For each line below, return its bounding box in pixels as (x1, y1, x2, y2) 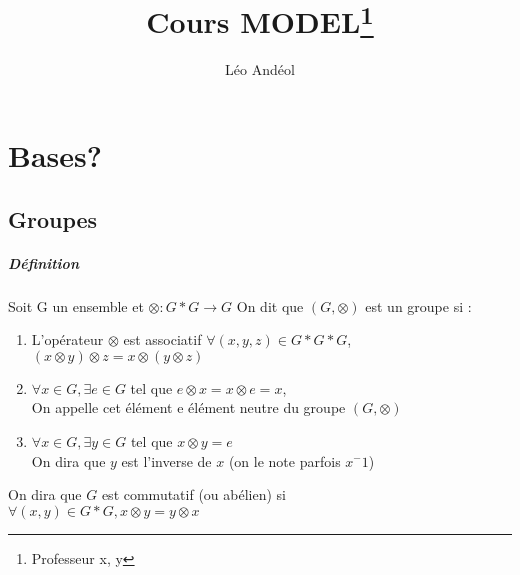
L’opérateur (31, 329, 104, 350)
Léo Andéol (225, 59, 295, 80)
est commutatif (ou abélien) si (101, 484, 286, 505)
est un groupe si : (365, 295, 472, 316)
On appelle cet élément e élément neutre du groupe (31, 397, 346, 418)
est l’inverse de (121, 450, 212, 471)
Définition (8, 252, 79, 273)
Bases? (8, 135, 102, 176)
